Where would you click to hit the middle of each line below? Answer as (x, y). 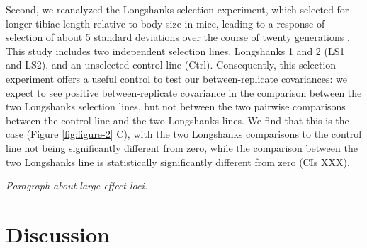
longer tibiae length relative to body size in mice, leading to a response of (165, 23)
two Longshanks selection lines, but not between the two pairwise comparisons (176, 106)
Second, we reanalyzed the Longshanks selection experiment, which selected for (177, 9)
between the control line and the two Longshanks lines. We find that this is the (177, 120)
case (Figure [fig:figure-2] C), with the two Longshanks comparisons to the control (184, 134)
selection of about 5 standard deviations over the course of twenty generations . (178, 37)
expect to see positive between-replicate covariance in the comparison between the (184, 92)
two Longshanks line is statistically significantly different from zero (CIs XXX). (178, 161)
